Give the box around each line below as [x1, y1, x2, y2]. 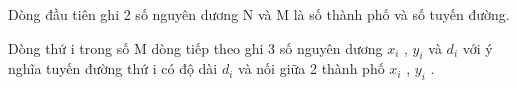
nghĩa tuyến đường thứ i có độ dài [8, 58, 218, 79]
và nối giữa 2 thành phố [238, 58, 385, 79]
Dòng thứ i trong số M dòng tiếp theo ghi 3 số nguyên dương [8, 37, 383, 58]
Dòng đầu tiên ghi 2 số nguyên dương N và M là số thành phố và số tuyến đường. [8, 4, 510, 24]
